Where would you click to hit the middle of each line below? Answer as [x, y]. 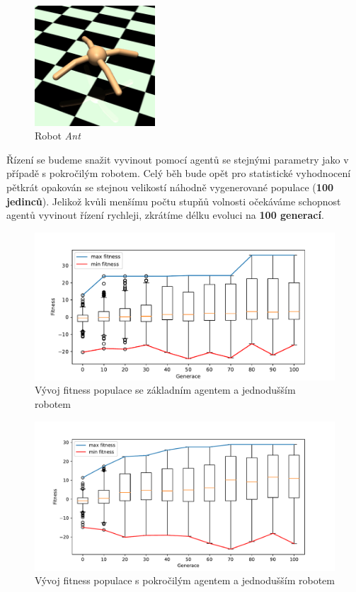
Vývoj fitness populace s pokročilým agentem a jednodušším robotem [185, 580]
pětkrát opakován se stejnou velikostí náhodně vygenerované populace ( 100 [170, 187]
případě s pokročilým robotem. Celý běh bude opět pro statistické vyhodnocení [179, 173]
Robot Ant [58, 136]
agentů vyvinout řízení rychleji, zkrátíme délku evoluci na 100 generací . [165, 215]
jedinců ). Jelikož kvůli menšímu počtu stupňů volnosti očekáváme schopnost [174, 201]
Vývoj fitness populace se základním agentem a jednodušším [165, 390]
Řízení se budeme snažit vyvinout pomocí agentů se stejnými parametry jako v [178, 159]
